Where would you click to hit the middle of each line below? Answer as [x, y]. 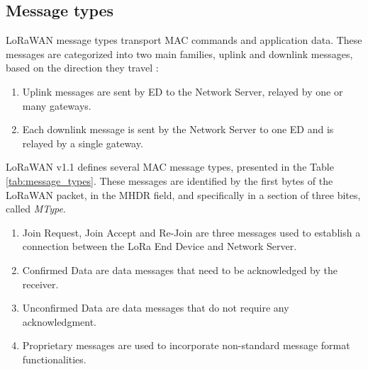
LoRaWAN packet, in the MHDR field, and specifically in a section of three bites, [183, 194]
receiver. [40, 284]
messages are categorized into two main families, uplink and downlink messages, [179, 53]
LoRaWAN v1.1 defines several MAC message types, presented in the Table [170, 167]
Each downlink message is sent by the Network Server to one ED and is [178, 129]
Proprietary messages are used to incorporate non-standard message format [186, 345]
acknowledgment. [60, 321]
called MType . [36, 209]
